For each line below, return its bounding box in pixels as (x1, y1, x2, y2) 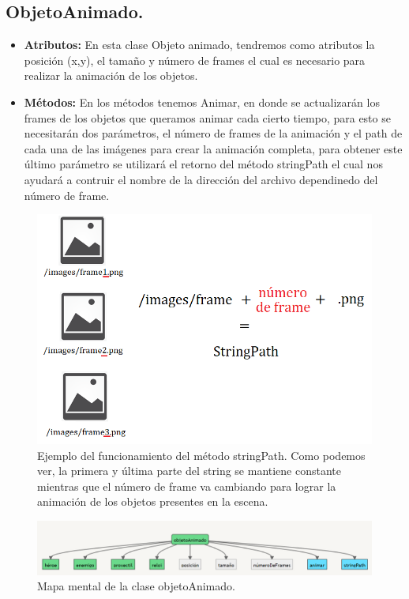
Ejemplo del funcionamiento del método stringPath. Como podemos (37, 446, 366, 463)
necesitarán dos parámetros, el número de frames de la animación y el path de (24, 125, 403, 141)
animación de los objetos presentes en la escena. (37, 493, 268, 510)
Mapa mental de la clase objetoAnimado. (37, 578, 235, 594)
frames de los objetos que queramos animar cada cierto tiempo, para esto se (24, 109, 391, 126)
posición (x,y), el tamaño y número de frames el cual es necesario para (24, 51, 366, 68)
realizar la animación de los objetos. (24, 67, 198, 84)
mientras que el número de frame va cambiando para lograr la (37, 477, 336, 494)
